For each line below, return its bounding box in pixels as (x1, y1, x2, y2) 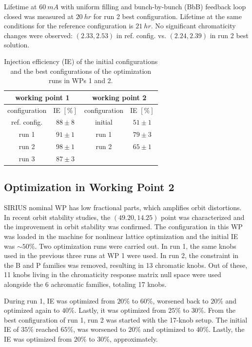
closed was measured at (4, 11, 74, 21)
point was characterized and (160, 212, 245, 222)
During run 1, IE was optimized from (4, 295, 115, 305)
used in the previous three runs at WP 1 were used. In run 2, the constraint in (4, 250, 239, 260)
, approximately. (109, 333, 158, 344)
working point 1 (15, 92, 70, 102)
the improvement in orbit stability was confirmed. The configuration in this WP (4, 221, 243, 232)
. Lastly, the (209, 324, 245, 334)
